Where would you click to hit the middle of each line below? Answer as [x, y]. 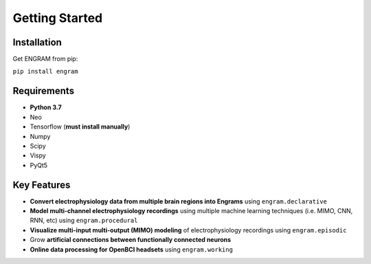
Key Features [42, 185]
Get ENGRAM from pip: [45, 59]
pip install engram [45, 71]
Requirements [44, 91]
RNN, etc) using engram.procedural [84, 221]
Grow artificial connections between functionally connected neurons [131, 240]
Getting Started [58, 18]
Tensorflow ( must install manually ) [80, 126]
